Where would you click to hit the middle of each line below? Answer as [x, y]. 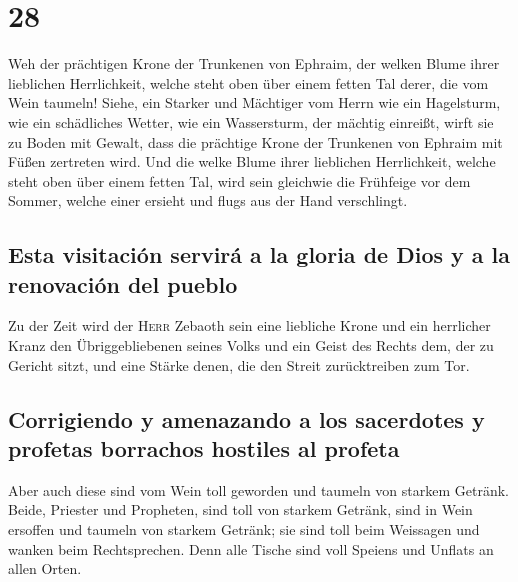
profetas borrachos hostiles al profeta [204, 448]
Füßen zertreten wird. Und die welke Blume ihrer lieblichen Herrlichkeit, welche [252, 161]
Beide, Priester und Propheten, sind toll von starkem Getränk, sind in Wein [240, 509]
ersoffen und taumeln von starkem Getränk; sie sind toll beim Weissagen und [244, 529]
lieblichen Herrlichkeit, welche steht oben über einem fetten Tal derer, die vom [248, 82]
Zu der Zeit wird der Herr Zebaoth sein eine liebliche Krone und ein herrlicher [249, 325]
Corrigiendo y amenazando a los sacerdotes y [246, 418]
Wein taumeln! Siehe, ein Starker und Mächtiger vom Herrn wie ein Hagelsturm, [254, 102]
